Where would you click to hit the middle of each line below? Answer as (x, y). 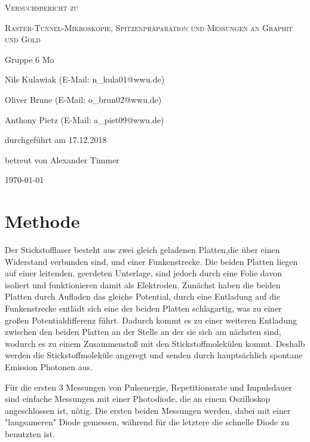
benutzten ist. (30, 433)
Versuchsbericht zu (42, 7)
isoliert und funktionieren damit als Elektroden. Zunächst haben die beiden (143, 284)
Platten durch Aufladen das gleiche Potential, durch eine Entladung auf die (142, 296)
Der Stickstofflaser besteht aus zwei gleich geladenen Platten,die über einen (142, 250)
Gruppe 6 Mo (30, 59)
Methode (42, 221)
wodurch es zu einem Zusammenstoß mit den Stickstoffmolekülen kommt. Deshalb (155, 343)
